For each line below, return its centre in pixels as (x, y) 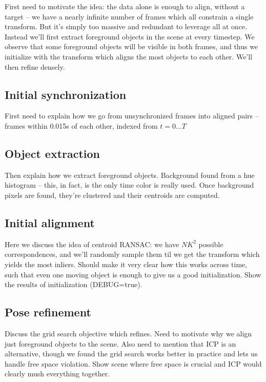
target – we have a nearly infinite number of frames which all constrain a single (129, 16)
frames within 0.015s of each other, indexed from (81, 125)
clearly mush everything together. (57, 374)
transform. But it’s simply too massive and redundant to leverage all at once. (126, 26)
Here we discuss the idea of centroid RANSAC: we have (92, 244)
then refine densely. (35, 66)
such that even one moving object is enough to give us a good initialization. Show (133, 274)
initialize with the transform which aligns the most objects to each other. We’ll (129, 56)
